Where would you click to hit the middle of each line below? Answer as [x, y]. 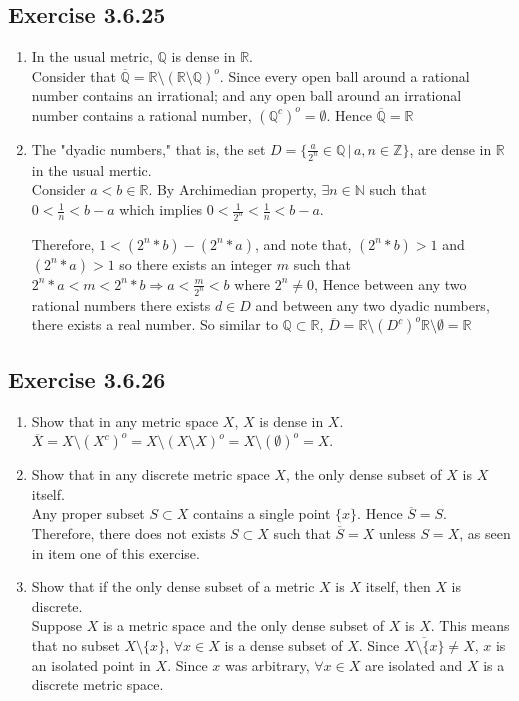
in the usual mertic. [91, 169]
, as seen [485, 532]
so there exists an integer [196, 263]
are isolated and [413, 664]
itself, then [398, 586]
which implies [161, 209]
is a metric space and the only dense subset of [243, 625]
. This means [470, 625]
